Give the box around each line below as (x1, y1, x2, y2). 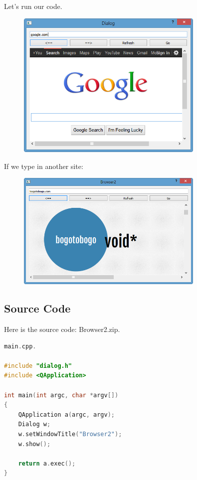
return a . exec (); (18, 460, 76, 467)
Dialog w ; (18, 421, 51, 428)
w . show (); (18, 440, 51, 448)
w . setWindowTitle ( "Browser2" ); (18, 431, 122, 438)
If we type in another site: (4, 160, 83, 171)
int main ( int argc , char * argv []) (4, 391, 119, 399)
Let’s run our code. (4, 1, 62, 11)
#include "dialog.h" (4, 362, 72, 369)
